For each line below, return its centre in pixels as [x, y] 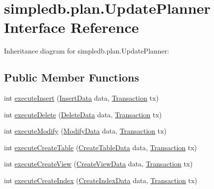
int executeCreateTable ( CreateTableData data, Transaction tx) [101, 147]
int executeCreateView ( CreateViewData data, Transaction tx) [98, 164]
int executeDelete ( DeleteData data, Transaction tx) [83, 114]
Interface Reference [71, 27]
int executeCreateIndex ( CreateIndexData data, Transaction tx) [101, 180]
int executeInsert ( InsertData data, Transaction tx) [81, 98]
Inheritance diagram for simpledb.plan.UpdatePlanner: [87, 51]
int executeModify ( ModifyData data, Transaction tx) [85, 131]
